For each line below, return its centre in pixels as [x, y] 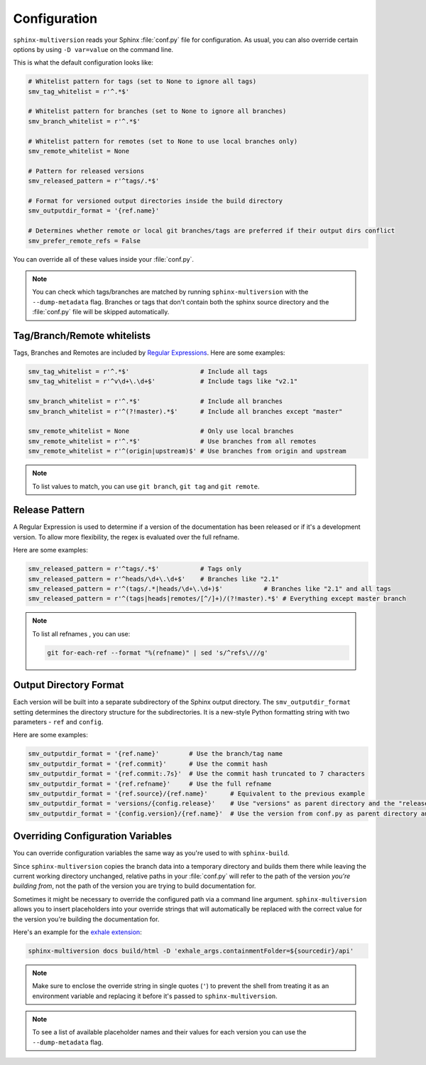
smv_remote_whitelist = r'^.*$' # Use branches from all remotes [172, 441]
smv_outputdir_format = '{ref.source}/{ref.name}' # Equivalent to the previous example [197, 793]
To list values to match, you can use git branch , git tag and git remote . [146, 486]
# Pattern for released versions [86, 171]
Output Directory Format [69, 685]
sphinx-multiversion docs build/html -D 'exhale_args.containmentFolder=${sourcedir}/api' [191, 951]
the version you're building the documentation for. [86, 919]
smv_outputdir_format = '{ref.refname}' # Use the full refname [150, 783]
